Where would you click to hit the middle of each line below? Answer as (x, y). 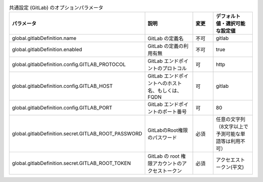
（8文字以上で (232, 127)
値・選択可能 (231, 23)
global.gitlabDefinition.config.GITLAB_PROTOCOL (69, 64)
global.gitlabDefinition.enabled (47, 50)
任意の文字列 (231, 120)
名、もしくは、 (165, 91)
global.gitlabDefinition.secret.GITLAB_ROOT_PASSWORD (77, 134)
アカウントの (167, 163)
